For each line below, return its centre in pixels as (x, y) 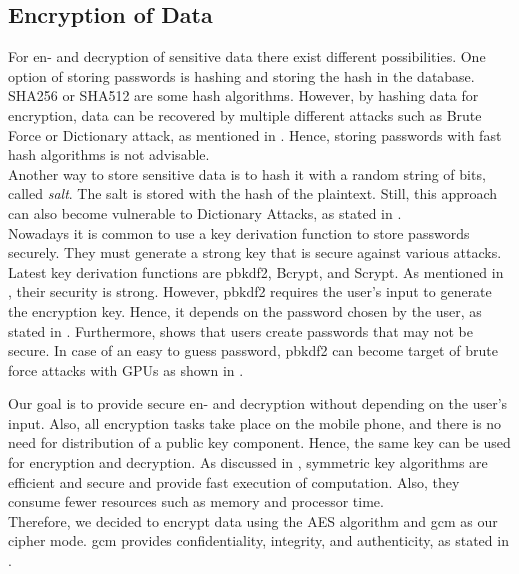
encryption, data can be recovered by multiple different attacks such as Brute (245, 114)
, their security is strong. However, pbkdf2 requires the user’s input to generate (250, 291)
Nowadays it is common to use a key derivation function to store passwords (239, 232)
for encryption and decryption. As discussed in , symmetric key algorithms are (248, 462)
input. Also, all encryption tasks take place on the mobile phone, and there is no (255, 422)
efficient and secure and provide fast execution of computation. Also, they (234, 481)
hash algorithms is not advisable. (109, 154)
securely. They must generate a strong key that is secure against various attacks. (255, 252)
